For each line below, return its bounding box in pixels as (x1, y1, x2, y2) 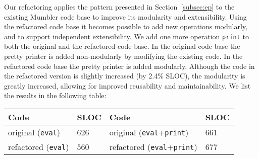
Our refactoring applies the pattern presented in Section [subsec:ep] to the (4, 2, 235, 12)
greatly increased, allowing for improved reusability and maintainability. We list (4, 80, 251, 91)
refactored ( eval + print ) (109, 141, 197, 152)
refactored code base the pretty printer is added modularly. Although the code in (4, 60, 255, 71)
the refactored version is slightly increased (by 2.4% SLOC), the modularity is (4, 70, 245, 81)
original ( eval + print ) (109, 126, 189, 138)
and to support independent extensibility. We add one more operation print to (4, 31, 249, 41)
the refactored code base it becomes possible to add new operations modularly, (4, 21, 247, 32)
